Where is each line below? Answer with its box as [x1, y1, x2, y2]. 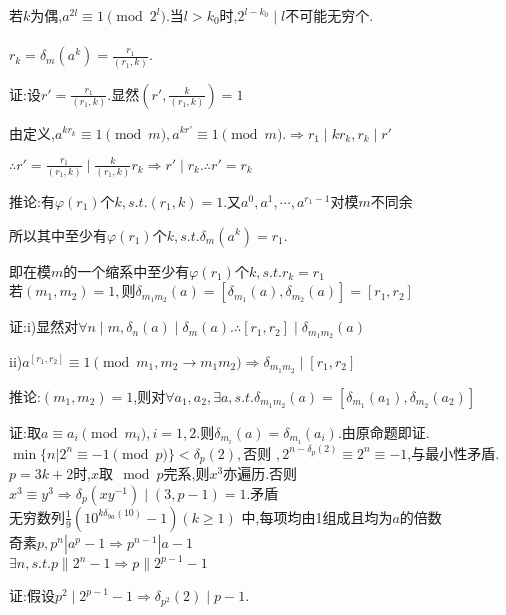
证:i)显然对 [9, 316, 79, 337]
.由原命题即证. [337, 421, 430, 442]
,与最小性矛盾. [407, 442, 500, 463]
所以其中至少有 [9, 224, 107, 245]
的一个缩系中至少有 [63, 260, 190, 281]
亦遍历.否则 [223, 463, 298, 484]
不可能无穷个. [285, 5, 374, 25]
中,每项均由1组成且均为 [241, 506, 393, 527]
